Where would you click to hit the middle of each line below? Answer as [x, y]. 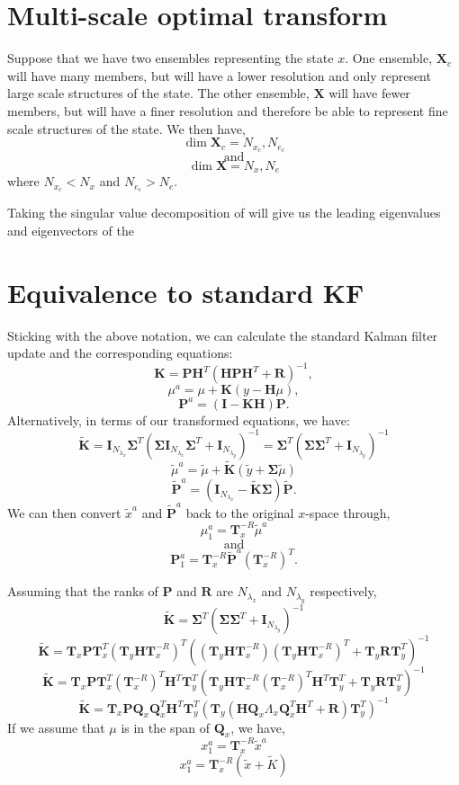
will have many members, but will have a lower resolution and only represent [219, 75]
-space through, [348, 512]
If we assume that [56, 727]
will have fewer [369, 93]
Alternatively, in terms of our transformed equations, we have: [179, 419]
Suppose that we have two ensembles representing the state [171, 58]
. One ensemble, [389, 58]
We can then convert [64, 512]
